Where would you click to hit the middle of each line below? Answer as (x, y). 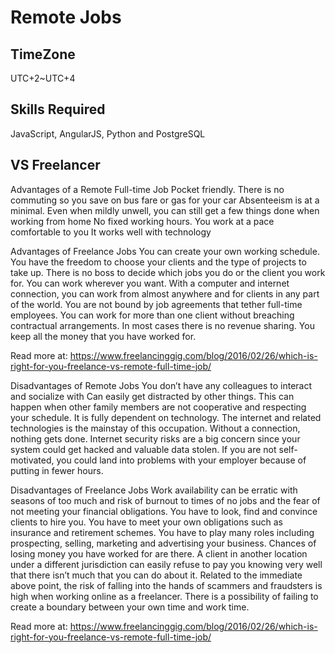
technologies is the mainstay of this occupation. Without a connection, (155, 428)
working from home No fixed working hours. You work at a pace (142, 221)
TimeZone (43, 54)
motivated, (32, 460)
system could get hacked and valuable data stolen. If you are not (143, 449)
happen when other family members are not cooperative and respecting (158, 407)
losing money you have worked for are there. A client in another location (159, 553)
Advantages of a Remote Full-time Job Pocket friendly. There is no (147, 189)
